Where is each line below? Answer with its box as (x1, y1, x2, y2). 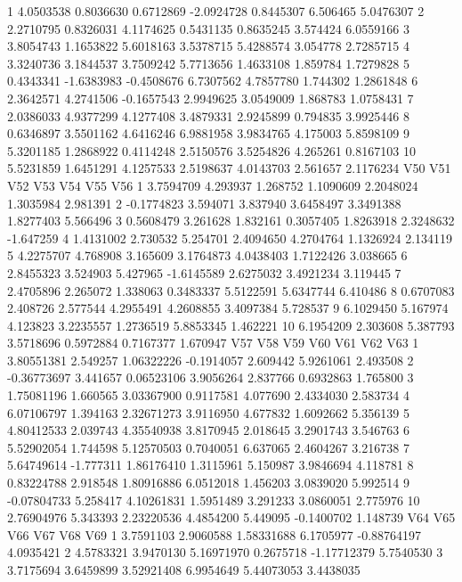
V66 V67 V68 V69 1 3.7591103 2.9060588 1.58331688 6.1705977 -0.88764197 (7, 525, 422, 544)
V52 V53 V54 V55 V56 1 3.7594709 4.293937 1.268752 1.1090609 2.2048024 (7, 176, 418, 194)
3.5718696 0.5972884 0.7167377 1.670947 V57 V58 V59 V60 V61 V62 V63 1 (7, 333, 419, 352)
